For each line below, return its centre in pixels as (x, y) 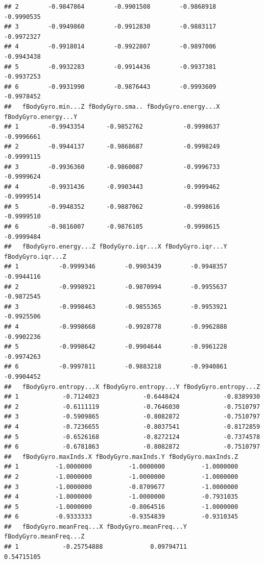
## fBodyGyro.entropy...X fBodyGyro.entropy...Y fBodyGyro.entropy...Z (132, 387)
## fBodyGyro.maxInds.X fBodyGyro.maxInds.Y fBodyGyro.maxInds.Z (121, 457)
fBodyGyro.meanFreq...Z (44, 537)
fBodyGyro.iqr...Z (35, 256)
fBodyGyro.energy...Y (41, 117)
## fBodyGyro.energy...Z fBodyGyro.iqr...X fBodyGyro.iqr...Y (116, 247)
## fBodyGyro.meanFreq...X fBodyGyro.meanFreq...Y (95, 527)
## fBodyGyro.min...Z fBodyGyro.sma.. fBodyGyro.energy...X (112, 106)
